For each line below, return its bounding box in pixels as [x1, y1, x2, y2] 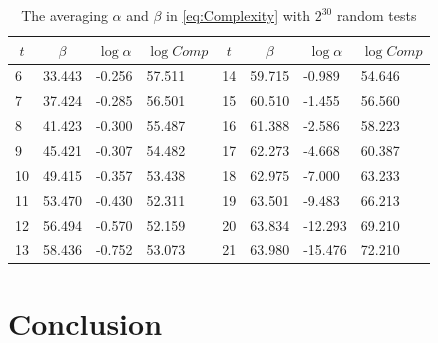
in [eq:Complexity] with [166, 5, 310, 25]
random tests [336, 5, 417, 25]
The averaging [21, 5, 108, 25]
